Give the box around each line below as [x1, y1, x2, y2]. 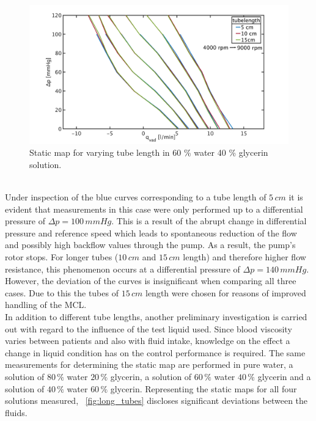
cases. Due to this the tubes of [5, 286, 119, 299]
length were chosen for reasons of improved [145, 286, 306, 299]
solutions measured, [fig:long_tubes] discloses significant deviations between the [5, 394, 308, 407]
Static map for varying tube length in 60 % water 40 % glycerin [29, 146, 268, 159]
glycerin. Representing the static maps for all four [110, 382, 297, 395]
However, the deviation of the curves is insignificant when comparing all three [5, 274, 296, 287]
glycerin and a [257, 370, 311, 383]
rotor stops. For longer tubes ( [5, 251, 119, 263]
